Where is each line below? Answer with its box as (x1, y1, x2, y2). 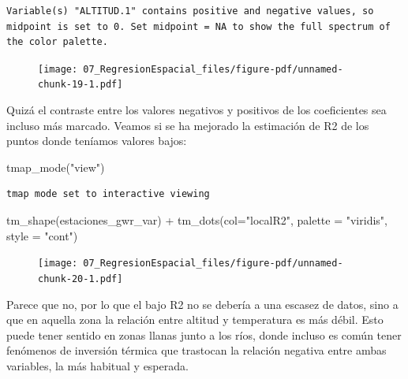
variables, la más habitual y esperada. (6, 357, 189, 373)
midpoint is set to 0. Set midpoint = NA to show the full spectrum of (6, 20, 391, 32)
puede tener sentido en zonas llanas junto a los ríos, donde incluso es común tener (6, 326, 402, 343)
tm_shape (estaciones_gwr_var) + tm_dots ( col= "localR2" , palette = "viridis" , (6, 212, 387, 229)
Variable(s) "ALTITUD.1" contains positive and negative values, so (6, 6, 374, 17)
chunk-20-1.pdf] (38, 273, 123, 284)
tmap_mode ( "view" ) (6, 158, 105, 175)
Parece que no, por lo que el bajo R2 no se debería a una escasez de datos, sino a (6, 295, 399, 312)
